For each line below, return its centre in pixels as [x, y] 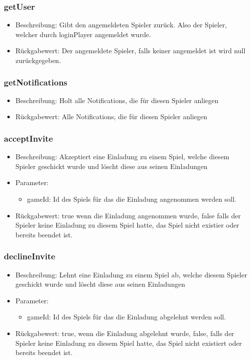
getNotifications [36, 82]
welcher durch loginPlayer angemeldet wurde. [83, 34]
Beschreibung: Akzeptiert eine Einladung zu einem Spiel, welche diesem [122, 157]
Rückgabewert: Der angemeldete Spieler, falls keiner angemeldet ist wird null [130, 51]
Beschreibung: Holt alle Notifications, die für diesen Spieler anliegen [117, 100]
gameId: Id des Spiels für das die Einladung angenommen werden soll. [132, 199]
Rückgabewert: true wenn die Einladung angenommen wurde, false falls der [128, 215]
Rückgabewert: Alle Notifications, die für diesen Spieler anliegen [111, 116]
